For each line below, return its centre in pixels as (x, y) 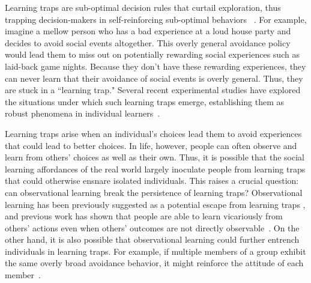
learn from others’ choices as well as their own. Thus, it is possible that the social (155, 157)
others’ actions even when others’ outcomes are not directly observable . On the (152, 227)
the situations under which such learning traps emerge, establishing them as (145, 101)
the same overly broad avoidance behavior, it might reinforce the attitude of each (154, 263)
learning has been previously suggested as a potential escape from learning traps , (155, 204)
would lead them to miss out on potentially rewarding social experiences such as (152, 54)
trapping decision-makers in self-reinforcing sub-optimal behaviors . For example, (156, 19)
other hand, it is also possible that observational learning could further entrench (152, 239)
